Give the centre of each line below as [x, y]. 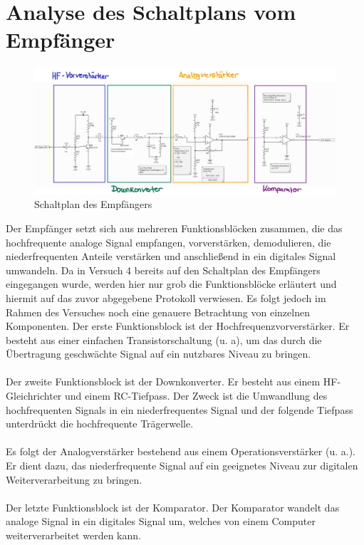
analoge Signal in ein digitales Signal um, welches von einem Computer [161, 521]
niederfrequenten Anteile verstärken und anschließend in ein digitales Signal [171, 256]
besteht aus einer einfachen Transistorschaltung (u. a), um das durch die [164, 339]
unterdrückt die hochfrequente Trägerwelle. [100, 424]
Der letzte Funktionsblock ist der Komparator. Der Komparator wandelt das [173, 507]
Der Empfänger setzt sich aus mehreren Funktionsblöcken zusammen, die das [174, 228]
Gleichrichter [34, 396]
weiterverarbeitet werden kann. [73, 535]
